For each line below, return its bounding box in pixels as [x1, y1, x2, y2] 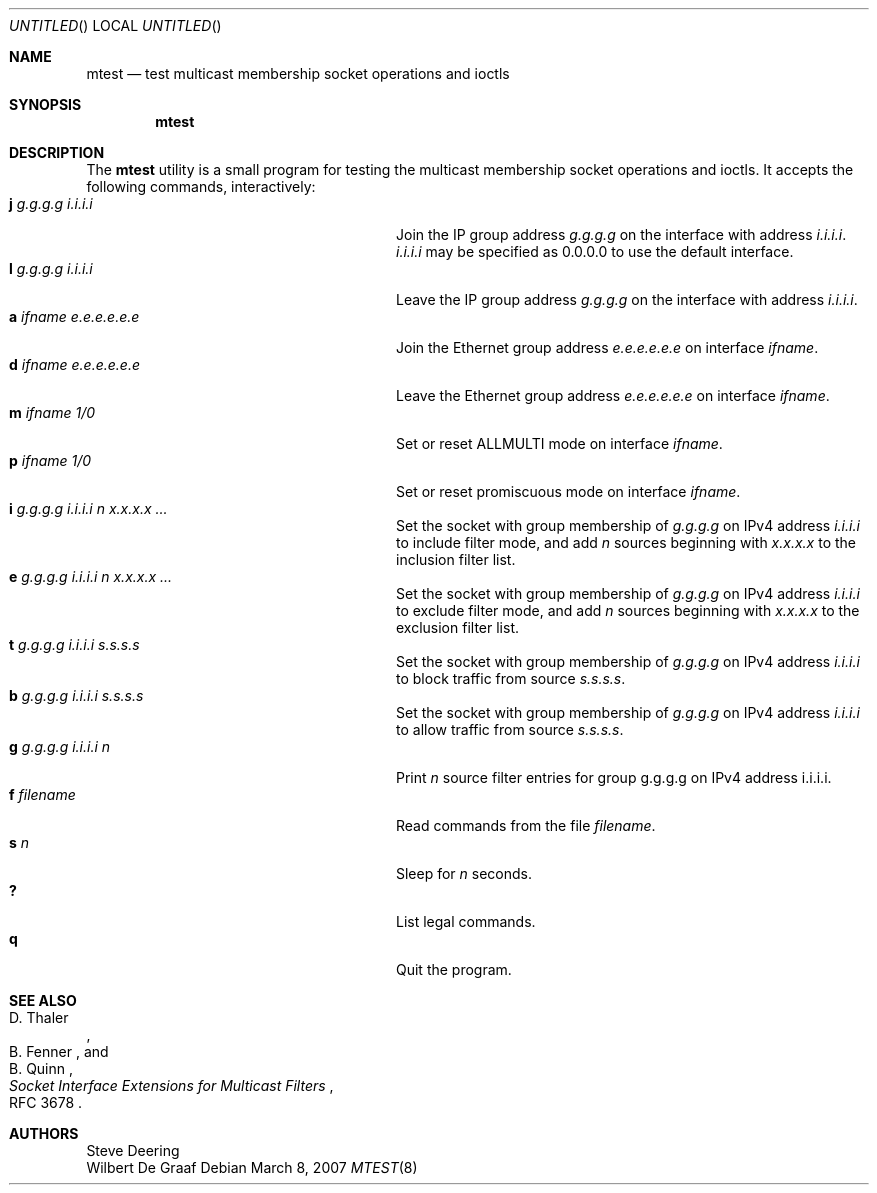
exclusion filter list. [396, 619, 519, 636]
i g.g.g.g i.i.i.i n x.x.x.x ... [9, 500, 168, 517]
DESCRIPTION [9, 144, 105, 161]
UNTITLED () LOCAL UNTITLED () [9, 17, 222, 34]
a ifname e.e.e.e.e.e [9, 308, 140, 325]
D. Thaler [9, 1009, 69, 1026]
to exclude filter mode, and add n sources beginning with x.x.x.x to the [396, 602, 860, 619]
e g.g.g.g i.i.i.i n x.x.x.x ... [9, 568, 173, 585]
